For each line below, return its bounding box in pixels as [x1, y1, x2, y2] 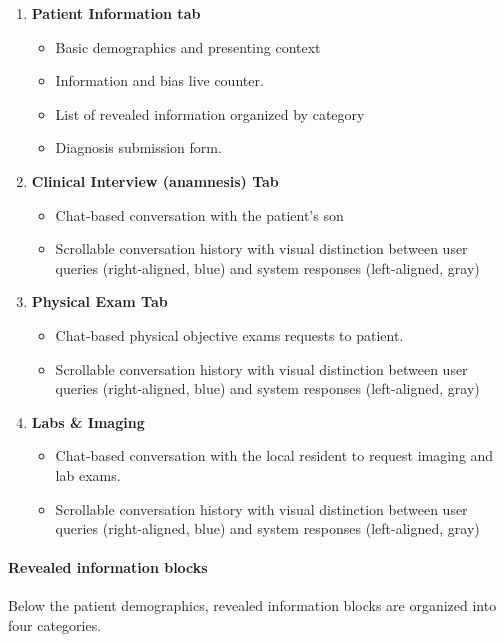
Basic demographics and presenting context [55, 36, 321, 57]
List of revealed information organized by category [55, 103, 365, 124]
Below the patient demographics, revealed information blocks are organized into [8, 595, 497, 616]
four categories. [8, 615, 102, 636]
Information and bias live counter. [55, 70, 264, 91]
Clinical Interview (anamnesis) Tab [31, 170, 279, 191]
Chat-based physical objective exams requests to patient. [55, 324, 404, 345]
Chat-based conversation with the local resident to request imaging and [55, 445, 494, 466]
